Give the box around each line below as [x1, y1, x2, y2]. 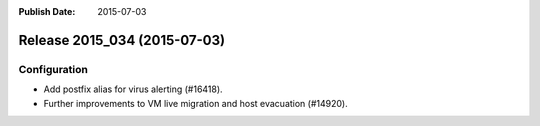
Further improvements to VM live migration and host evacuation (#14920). [43, 97, 349, 109]
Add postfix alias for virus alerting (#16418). [43, 83, 224, 95]
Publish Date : [18, 6, 76, 17]
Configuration [18, 62, 89, 76]
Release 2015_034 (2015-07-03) [18, 31, 225, 49]
